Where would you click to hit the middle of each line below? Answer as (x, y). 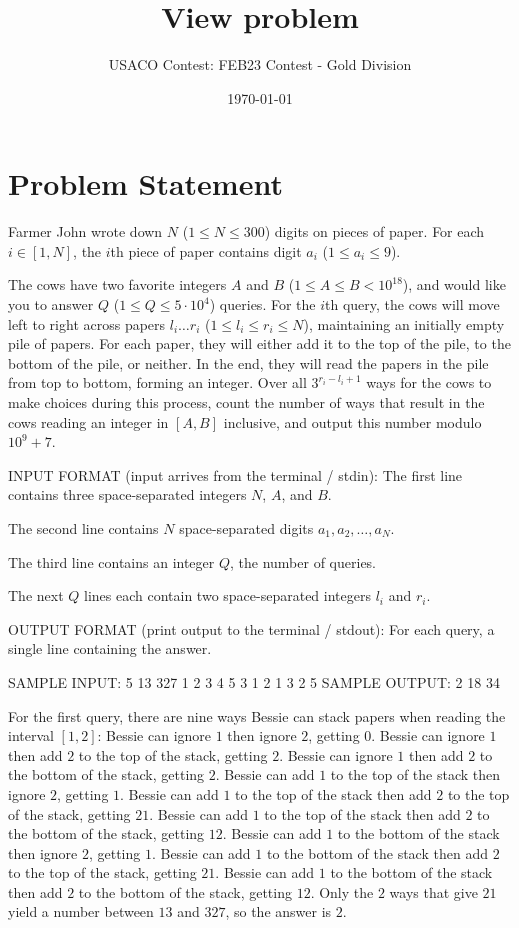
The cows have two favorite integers (117, 284)
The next (36, 595)
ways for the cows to (429, 382)
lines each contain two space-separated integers (227, 595)
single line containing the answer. (110, 648)
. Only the (342, 891)
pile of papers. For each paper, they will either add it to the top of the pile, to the (259, 343)
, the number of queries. (303, 561)
